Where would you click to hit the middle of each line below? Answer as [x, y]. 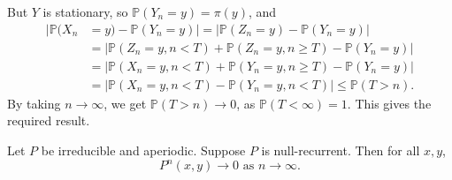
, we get [125, 103]
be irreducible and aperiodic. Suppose [143, 150]
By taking [34, 103]
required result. [49, 120]
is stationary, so [85, 11]
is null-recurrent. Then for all [341, 150]
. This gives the [389, 103]
